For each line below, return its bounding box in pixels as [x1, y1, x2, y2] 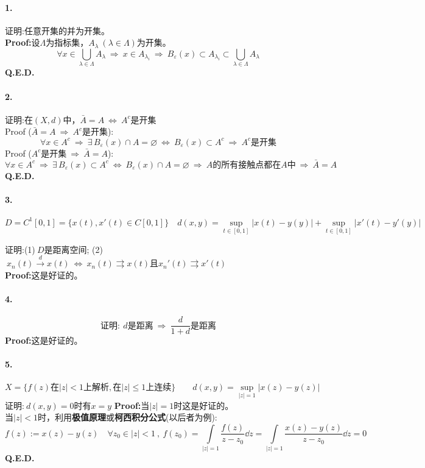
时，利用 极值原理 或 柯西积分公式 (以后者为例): [37, 411, 217, 424]
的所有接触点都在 [212, 160, 281, 169]
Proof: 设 [5, 36, 40, 49]
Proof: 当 [114, 399, 150, 411]
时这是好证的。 [174, 399, 234, 411]
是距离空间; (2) [44, 243, 103, 255]
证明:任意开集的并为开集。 [5, 24, 110, 37]
